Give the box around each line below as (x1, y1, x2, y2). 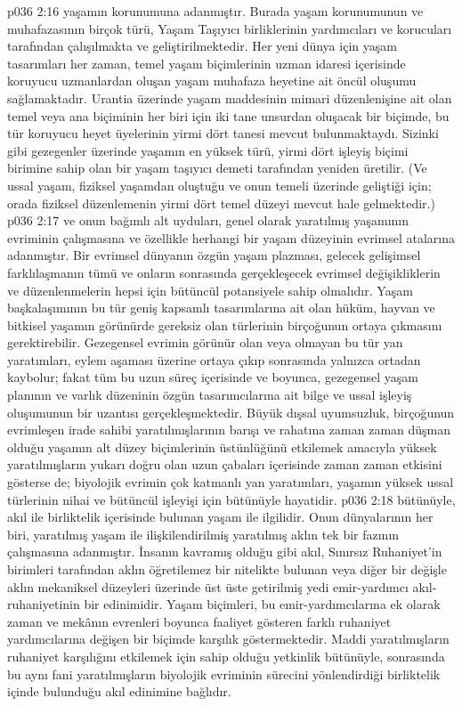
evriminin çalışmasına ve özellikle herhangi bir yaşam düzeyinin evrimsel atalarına (7, 228, 455, 247)
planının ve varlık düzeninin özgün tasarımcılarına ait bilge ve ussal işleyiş (7, 385, 412, 404)
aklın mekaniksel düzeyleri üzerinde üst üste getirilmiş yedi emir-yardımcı (7, 577, 409, 596)
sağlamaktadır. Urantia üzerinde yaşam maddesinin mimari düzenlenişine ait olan (7, 88, 452, 107)
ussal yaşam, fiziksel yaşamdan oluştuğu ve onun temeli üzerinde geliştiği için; (7, 175, 432, 194)
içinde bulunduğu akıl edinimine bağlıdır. (7, 682, 231, 701)
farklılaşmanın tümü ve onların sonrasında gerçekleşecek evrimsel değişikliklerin (7, 263, 441, 281)
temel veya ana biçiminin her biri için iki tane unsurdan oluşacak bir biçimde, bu (7, 106, 450, 125)
